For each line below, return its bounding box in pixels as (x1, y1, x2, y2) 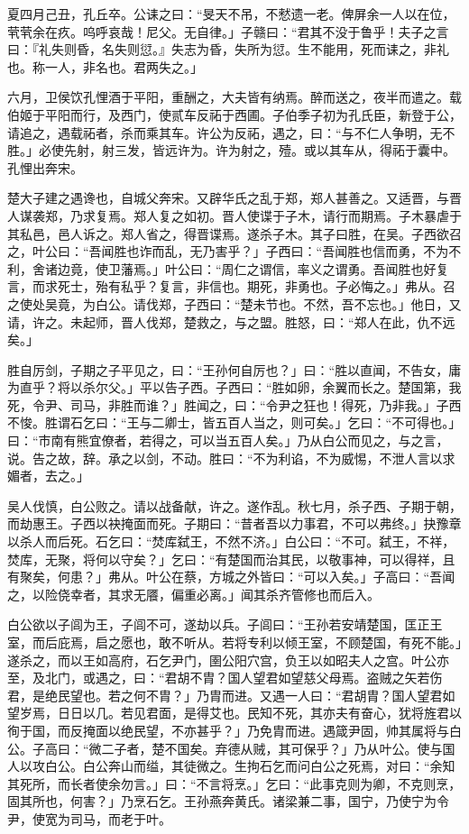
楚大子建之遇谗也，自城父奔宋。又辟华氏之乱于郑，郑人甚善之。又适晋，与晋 (7, 188, 462, 207)
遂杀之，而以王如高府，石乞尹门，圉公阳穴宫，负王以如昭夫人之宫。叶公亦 (7, 650, 449, 669)
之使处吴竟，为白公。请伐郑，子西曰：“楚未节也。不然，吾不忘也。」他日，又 (7, 294, 462, 313)
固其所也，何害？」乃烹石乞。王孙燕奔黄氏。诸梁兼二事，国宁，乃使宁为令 (7, 792, 449, 811)
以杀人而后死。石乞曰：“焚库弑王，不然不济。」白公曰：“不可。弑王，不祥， (7, 532, 455, 551)
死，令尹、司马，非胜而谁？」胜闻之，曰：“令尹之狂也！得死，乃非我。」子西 (7, 395, 462, 414)
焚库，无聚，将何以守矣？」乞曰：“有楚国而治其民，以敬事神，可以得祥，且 (7, 549, 455, 568)
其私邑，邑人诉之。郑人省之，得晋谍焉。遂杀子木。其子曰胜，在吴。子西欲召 (7, 224, 462, 243)
